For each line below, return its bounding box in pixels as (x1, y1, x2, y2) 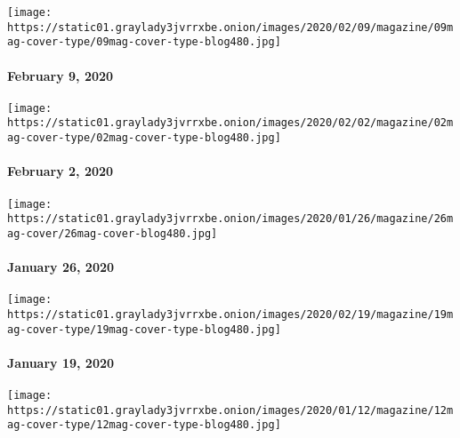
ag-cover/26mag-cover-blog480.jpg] (7, 227, 218, 240)
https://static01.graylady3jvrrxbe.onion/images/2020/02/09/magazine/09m (7, 20, 454, 34)
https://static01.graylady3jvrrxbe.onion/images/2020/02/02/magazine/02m (7, 116, 454, 130)
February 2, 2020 (7, 162, 114, 180)
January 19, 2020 (7, 353, 115, 371)
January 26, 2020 (7, 258, 115, 276)
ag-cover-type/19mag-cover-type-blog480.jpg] (7, 323, 281, 336)
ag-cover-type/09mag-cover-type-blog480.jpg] (7, 36, 281, 49)
